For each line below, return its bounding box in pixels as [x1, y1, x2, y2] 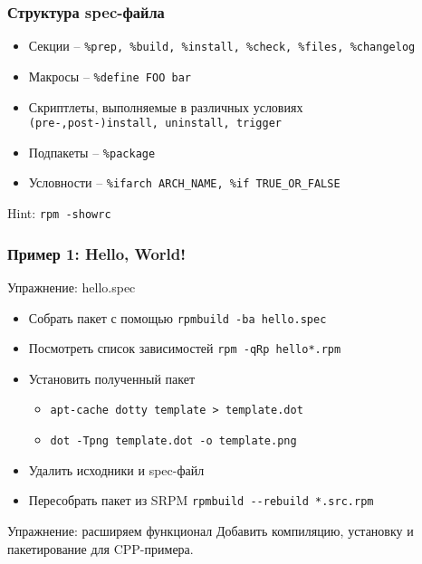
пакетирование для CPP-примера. [7, 539, 194, 558]
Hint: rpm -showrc [7, 204, 111, 223]
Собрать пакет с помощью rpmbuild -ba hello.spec [28, 308, 327, 327]
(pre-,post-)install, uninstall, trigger [28, 117, 282, 130]
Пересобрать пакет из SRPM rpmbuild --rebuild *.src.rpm [28, 491, 374, 510]
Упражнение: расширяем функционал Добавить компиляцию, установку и [7, 521, 414, 540]
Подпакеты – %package [28, 142, 156, 161]
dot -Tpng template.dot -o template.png [50, 435, 297, 448]
